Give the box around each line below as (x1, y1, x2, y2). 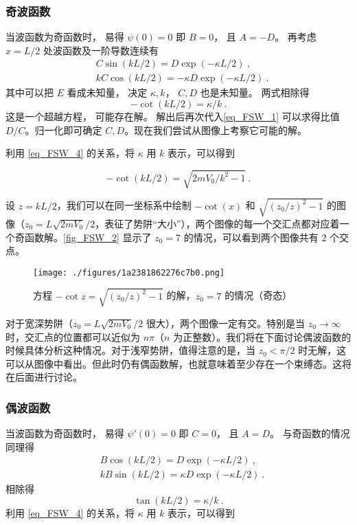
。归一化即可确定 (25, 122, 102, 137)
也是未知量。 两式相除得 (200, 85, 310, 100)
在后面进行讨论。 (5, 370, 82, 384)
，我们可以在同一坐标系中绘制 (56, 198, 192, 212)
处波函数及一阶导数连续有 (43, 43, 159, 57)
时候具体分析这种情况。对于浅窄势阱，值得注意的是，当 (5, 343, 255, 357)
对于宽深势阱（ (5, 315, 73, 330)
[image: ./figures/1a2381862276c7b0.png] (33, 267, 225, 278)
